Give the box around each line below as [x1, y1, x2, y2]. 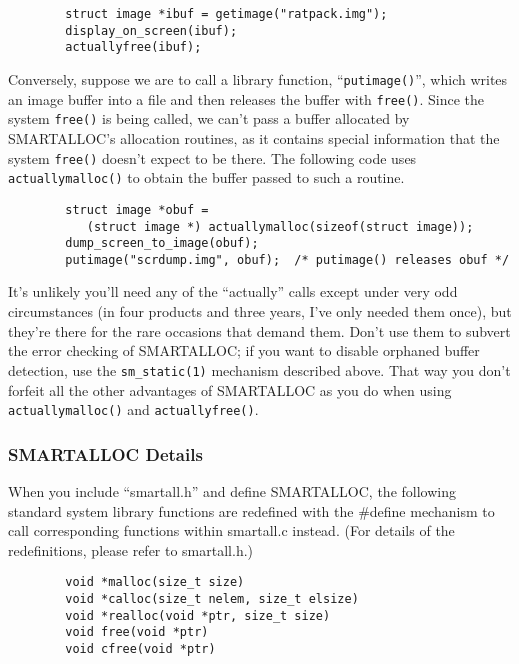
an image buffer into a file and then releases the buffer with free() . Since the [8, 88, 485, 109]
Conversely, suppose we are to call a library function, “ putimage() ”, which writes [8, 68, 508, 89]
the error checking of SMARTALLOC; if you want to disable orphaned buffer [8, 340, 480, 361]
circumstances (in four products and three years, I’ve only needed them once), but [8, 301, 512, 322]
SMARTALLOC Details [8, 441, 203, 466]
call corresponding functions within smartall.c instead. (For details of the [8, 520, 455, 541]
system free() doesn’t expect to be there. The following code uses [8, 147, 417, 168]
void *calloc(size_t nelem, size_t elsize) [65, 592, 359, 606]
